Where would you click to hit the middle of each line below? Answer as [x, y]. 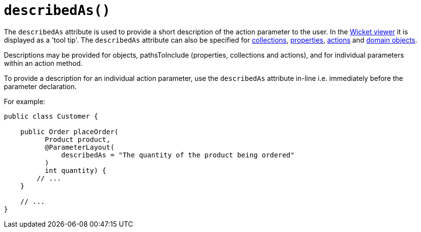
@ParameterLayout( [80, 147]
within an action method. [43, 63]
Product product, [78, 139]
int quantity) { [76, 170]
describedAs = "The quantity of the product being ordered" [178, 155]
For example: [25, 101]
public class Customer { [51, 116]
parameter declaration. [40, 86]
